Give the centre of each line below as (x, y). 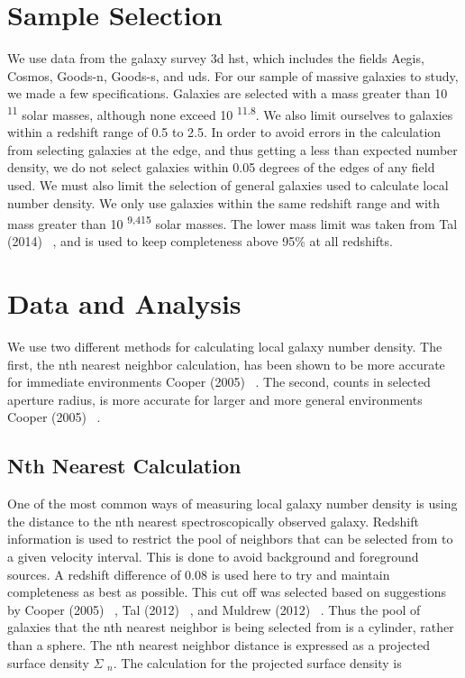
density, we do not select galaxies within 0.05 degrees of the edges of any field (221, 167)
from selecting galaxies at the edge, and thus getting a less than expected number (232, 149)
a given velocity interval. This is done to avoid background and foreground (213, 557)
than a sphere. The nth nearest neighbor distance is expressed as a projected (219, 645)
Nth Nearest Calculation (124, 466)
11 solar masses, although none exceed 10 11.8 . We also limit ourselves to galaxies (230, 113)
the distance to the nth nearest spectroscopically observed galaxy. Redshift (213, 521)
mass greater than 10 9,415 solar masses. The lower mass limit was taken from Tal (232, 222)
